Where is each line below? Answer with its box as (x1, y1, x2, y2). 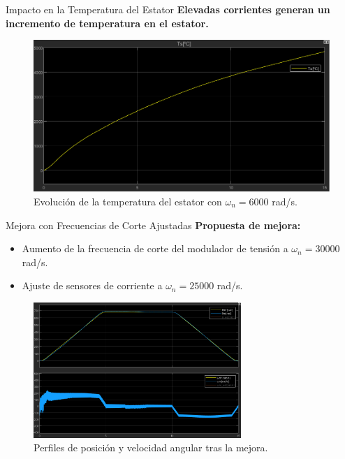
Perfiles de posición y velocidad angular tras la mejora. (34, 440, 268, 455)
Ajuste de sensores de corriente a (22, 278, 163, 293)
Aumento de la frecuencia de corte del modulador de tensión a (22, 241, 288, 256)
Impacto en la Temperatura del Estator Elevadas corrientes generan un (6, 2, 330, 16)
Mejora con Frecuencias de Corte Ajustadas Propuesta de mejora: (6, 217, 301, 232)
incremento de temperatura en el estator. (6, 15, 209, 30)
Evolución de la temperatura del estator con (34, 194, 222, 208)
